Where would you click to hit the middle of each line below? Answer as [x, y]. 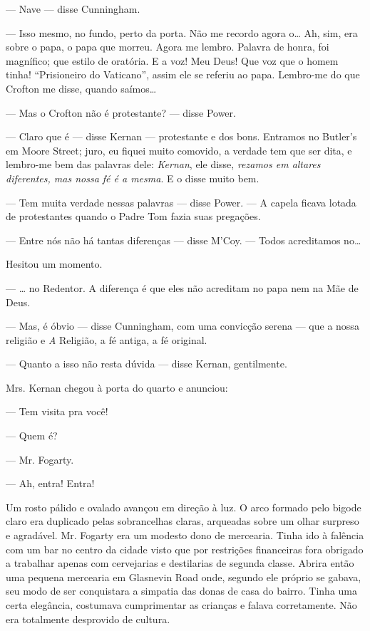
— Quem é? [32, 436]
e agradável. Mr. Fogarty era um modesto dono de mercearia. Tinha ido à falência [185, 535]
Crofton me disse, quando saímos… [81, 88]
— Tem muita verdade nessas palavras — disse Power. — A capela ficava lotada [181, 202]
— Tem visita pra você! [57, 411]
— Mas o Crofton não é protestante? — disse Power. [121, 112]
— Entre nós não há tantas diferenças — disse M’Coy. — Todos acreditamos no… [184, 240]
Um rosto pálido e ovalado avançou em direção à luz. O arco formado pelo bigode [184, 507]
